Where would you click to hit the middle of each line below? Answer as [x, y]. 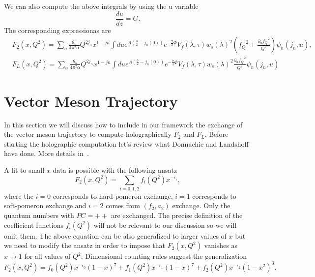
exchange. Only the [201, 205]
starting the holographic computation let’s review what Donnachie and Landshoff [126, 143]
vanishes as [221, 245]
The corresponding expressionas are [57, 30]
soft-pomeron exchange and [45, 205]
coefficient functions [34, 225]
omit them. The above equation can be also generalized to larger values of [115, 235]
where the [19, 196]
